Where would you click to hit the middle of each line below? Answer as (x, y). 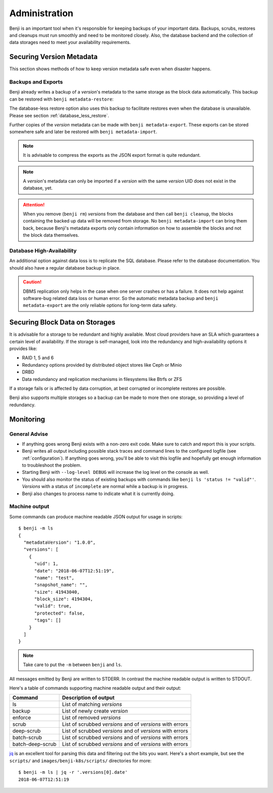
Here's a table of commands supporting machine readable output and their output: (95, 688)
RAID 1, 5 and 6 (38, 358)
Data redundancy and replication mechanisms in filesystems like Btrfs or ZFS (102, 379)
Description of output (88, 698)
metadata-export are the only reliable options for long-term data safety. (100, 305)
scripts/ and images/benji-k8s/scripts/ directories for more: (80, 761)
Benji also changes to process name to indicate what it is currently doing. (98, 494)
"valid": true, (53, 606)
